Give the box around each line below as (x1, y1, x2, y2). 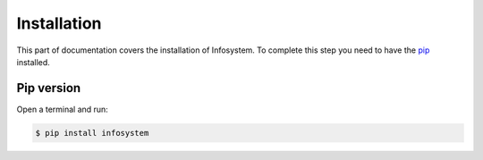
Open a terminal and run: (16, 104, 109, 114)
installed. (16, 56, 51, 67)
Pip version (16, 80, 81, 96)
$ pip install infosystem (35, 128, 149, 138)
